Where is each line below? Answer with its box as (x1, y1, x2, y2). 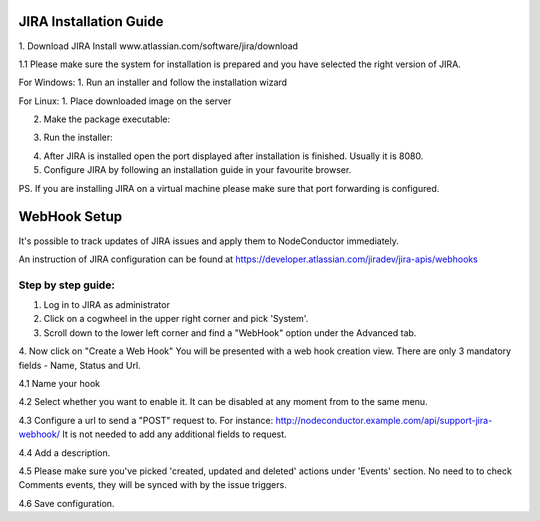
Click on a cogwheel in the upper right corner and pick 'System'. (43, 313, 309, 325)
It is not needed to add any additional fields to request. (61, 428, 287, 440)
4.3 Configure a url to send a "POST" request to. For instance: (18, 414, 274, 426)
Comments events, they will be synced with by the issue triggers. (18, 479, 287, 491)
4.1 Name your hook (18, 378, 101, 390)
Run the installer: (43, 131, 114, 144)
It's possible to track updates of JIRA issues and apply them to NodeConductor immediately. (18, 235, 400, 247)
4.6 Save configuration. (18, 497, 115, 509)
